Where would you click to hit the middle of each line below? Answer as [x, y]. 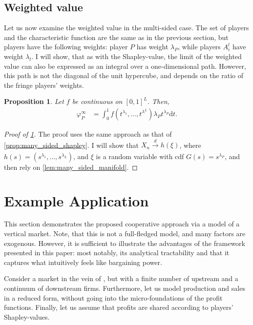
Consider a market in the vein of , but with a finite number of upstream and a [121, 278]
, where [190, 145]
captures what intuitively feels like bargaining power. [83, 262]
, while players [199, 47]
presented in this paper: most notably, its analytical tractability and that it [117, 253]
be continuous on [97, 101]
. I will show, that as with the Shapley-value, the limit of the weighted [137, 56]
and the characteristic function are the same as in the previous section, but [116, 37]
